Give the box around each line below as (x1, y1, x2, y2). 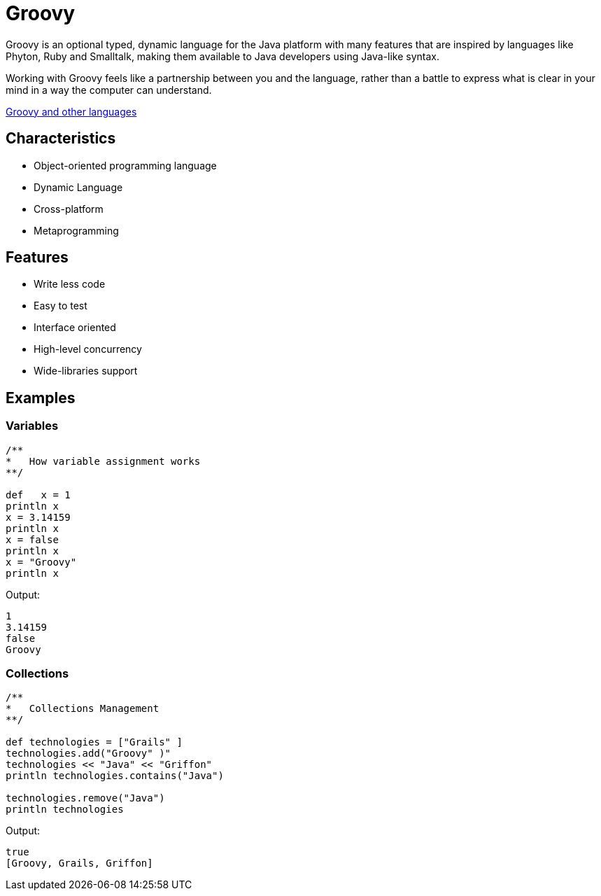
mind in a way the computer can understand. (6, 83, 212, 96)
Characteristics (6, 129, 116, 148)
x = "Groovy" (6, 556, 77, 568)
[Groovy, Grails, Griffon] (6, 857, 153, 869)
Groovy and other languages (6, 105, 137, 118)
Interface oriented (34, 321, 116, 334)
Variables (6, 419, 59, 433)
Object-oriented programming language (34, 159, 217, 171)
